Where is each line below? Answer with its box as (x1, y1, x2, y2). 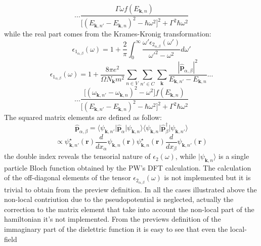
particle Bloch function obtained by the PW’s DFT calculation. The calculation (4, 162, 251, 173)
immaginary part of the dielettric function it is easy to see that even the (4, 223, 228, 234)
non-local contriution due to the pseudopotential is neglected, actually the (4, 194, 234, 204)
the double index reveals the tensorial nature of (4, 151, 151, 161)
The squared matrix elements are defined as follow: (4, 112, 162, 122)
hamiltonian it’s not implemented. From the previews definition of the (4, 214, 221, 224)
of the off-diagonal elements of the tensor (4, 172, 131, 183)
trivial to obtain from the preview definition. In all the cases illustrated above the (4, 184, 257, 194)
